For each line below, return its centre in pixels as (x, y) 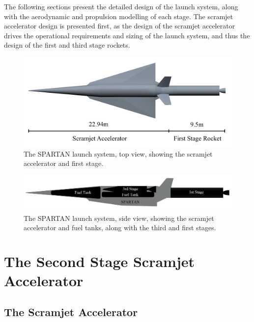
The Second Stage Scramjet (99, 261)
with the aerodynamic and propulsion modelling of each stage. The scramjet (119, 16)
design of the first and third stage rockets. (67, 45)
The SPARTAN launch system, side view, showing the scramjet (119, 218)
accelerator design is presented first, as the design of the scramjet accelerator (120, 26)
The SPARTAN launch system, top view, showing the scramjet (118, 153)
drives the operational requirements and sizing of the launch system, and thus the (127, 35)
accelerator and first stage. (64, 163)
